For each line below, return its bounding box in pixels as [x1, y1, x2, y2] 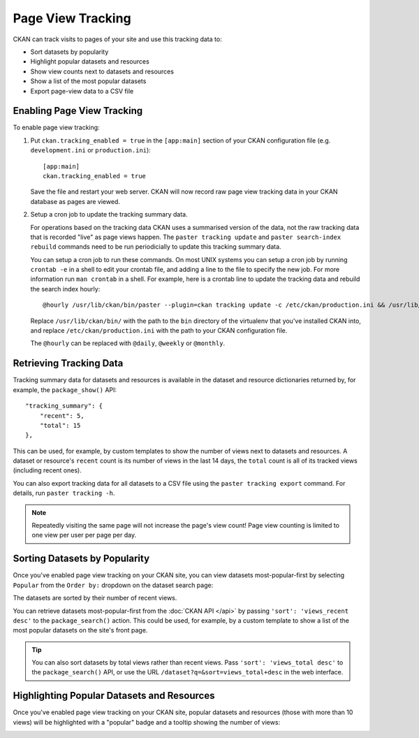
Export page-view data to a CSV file [30, 87, 134, 95]
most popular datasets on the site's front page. [13, 626, 148, 635]
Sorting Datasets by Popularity [13, 553, 150, 565]
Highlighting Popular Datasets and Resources [13, 690, 215, 702]
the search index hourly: [30, 284, 101, 293]
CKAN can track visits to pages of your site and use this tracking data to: [13, 35, 223, 43]
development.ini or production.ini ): [30, 146, 152, 154]
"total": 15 [39, 421, 81, 429]
